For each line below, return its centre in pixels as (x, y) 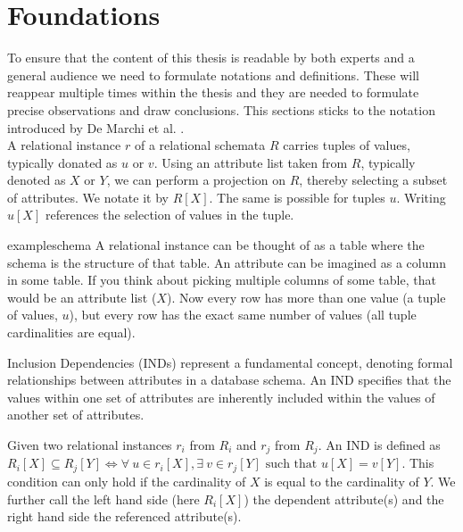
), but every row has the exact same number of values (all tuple (243, 315)
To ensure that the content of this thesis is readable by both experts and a (211, 58)
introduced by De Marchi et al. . (96, 127)
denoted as (37, 180)
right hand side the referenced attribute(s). (124, 516)
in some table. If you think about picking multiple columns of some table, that (222, 280)
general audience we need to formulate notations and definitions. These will (213, 75)
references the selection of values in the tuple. (169, 215)
